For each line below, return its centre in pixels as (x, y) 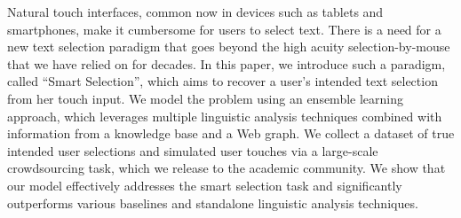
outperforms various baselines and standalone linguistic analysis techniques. (213, 202)
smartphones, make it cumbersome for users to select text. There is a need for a (224, 29)
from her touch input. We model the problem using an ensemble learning (205, 98)
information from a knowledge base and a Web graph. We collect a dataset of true (231, 133)
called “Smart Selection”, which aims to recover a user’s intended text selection (223, 81)
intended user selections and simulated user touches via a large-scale (193, 150)
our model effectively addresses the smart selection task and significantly (205, 185)
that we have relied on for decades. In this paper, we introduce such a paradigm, (227, 63)
